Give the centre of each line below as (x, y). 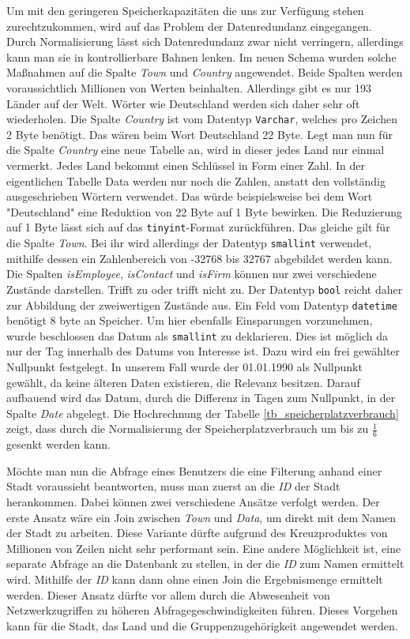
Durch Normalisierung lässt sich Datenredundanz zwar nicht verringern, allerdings (205, 41)
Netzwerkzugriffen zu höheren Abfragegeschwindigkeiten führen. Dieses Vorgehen (202, 610)
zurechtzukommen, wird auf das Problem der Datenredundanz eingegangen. (189, 26)
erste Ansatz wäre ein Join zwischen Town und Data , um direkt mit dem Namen (201, 517)
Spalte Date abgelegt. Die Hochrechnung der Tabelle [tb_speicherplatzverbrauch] (203, 413)
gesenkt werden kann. (58, 444)
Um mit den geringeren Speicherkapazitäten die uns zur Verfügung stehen (185, 10)
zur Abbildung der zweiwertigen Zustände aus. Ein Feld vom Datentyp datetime (202, 304)
